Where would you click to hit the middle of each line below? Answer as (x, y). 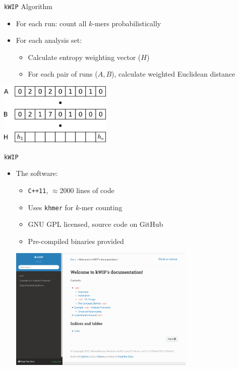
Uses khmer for (51, 207)
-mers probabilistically (127, 23)
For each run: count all (51, 23)
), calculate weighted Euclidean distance (173, 74)
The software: (37, 173)
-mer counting (101, 207)
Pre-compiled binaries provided (76, 241)
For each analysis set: (49, 40)
